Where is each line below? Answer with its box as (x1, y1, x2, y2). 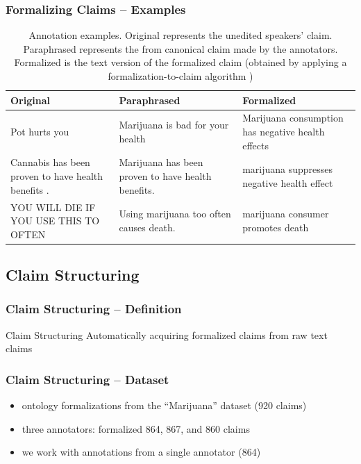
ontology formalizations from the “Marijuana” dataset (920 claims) (22, 398, 307, 413)
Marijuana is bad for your (119, 117, 229, 132)
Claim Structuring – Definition (6, 300, 182, 317)
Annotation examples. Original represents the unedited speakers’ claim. (28, 28, 333, 42)
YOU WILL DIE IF (10, 199, 96, 214)
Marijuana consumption (242, 110, 344, 125)
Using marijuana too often (119, 206, 231, 221)
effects (242, 138, 269, 152)
